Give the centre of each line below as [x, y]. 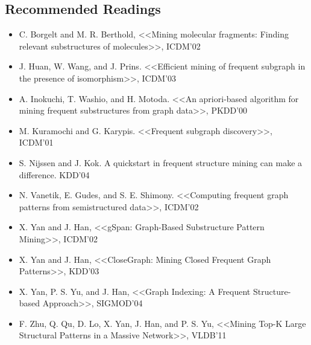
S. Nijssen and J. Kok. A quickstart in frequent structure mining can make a [161, 162]
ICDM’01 [36, 142]
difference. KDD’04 [54, 174]
